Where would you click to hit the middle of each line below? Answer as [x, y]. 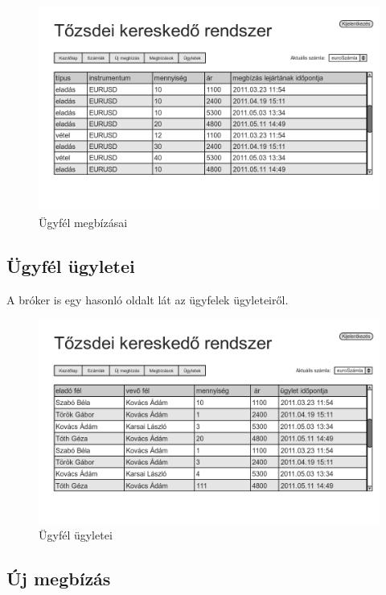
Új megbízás [59, 578]
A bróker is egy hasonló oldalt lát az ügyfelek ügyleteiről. [148, 299]
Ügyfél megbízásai [83, 222]
